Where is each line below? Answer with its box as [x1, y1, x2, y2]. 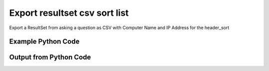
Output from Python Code [9, 53, 91, 62]
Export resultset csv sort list [9, 7, 129, 18]
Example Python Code [9, 37, 80, 46]
